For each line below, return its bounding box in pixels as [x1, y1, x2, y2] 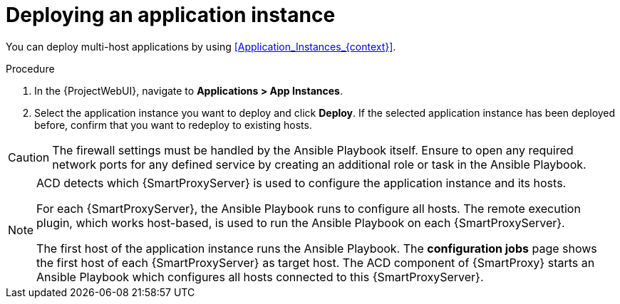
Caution [8, 150, 50, 164]
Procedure [6, 62, 55, 75]
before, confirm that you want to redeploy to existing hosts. [34, 118, 312, 131]
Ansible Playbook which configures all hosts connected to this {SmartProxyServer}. [36, 269, 484, 284]
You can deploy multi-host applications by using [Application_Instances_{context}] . [6, 40, 396, 53]
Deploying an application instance [6, 3, 336, 27]
